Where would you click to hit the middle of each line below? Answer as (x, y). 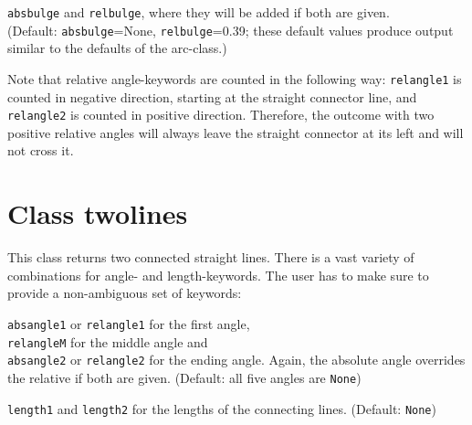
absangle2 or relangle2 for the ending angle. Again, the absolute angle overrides (236, 360)
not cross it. (41, 150)
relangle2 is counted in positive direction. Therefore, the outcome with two (221, 115)
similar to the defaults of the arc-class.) (117, 48)
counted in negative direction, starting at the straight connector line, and (212, 96)
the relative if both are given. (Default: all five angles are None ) (184, 377)
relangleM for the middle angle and (108, 341)
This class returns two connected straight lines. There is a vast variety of (211, 257)
